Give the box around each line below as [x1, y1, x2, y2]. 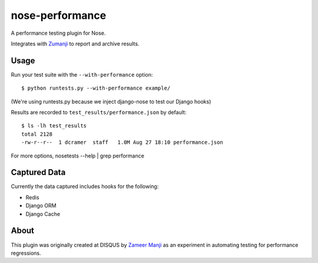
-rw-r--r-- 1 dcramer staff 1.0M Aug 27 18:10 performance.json [21, 139, 223, 146]
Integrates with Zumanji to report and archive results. [11, 40, 140, 47]
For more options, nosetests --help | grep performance [11, 152, 144, 159]
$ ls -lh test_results [21, 123, 87, 129]
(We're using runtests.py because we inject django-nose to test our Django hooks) [11, 98, 211, 105]
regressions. [11, 249, 41, 257]
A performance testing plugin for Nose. [11, 29, 106, 37]
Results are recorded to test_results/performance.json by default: [11, 109, 187, 116]
